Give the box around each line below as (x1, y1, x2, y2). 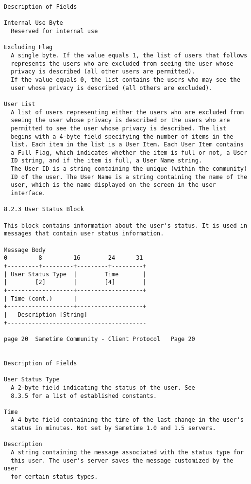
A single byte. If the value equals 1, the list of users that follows (11, 52, 248, 59)
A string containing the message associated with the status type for (11, 449, 244, 456)
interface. (11, 190, 46, 197)
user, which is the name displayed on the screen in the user (11, 181, 216, 189)
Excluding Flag (4, 44, 53, 51)
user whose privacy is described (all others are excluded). (11, 84, 213, 91)
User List (4, 100, 35, 108)
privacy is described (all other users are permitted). (11, 68, 195, 75)
